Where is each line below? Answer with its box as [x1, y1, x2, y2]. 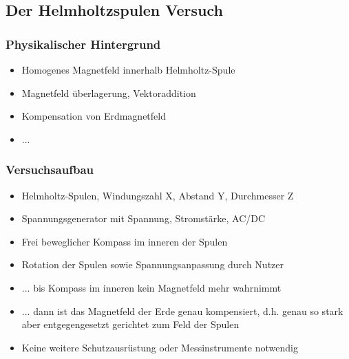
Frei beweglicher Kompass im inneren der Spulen [21, 234, 228, 248]
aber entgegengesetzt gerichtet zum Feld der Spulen [21, 317, 240, 331]
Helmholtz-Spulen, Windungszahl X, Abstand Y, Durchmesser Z [21, 188, 294, 202]
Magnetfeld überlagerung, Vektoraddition [21, 85, 196, 100]
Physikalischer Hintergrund [6, 35, 161, 52]
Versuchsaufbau [6, 161, 94, 178]
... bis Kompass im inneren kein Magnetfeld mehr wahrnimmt [21, 280, 282, 294]
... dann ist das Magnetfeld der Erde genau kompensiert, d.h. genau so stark [21, 303, 343, 318]
